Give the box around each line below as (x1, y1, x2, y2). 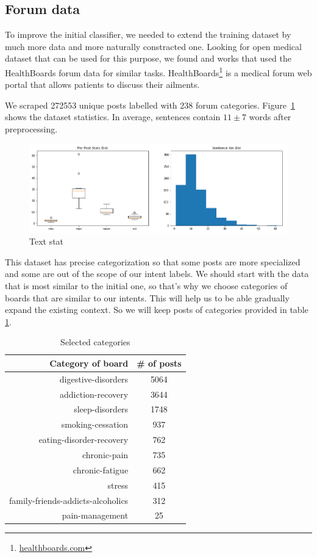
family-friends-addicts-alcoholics (9, 494, 129, 506)
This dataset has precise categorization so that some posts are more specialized (5, 255, 301, 268)
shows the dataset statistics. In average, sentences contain (5, 110, 221, 123)
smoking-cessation (61, 418, 129, 431)
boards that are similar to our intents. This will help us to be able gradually (5, 291, 290, 304)
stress (107, 478, 129, 491)
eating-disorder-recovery (38, 433, 129, 446)
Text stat (29, 235, 64, 248)
